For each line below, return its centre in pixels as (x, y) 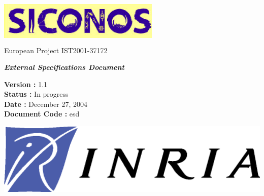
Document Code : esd (42, 114)
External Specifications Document (64, 67)
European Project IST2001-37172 (56, 50)
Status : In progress (36, 94)
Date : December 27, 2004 (46, 104)
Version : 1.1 (26, 84)
